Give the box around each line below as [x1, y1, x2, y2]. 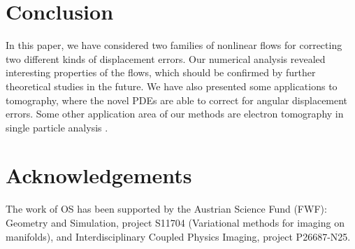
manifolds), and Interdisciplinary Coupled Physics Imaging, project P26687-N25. [6, 229, 351, 243]
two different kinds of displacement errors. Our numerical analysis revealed [6, 51, 326, 66]
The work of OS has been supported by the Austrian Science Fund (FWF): [6, 201, 327, 216]
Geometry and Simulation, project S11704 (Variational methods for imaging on [6, 215, 345, 229]
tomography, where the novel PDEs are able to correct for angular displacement [6, 92, 348, 107]
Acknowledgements [6, 161, 192, 190]
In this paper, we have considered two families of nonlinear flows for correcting [6, 38, 342, 52]
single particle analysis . [6, 120, 108, 134]
